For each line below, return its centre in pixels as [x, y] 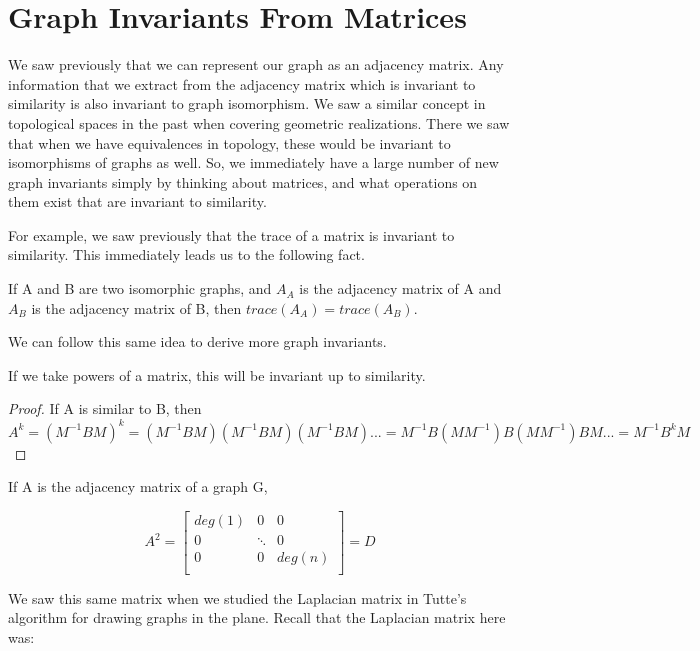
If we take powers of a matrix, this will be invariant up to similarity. [217, 374]
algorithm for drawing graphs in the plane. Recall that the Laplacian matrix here [257, 617]
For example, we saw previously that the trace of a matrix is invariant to [231, 234]
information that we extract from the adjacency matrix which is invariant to [242, 83]
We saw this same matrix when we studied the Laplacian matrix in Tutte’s [237, 597]
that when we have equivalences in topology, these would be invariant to [229, 142]
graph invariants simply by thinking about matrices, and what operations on [243, 181]
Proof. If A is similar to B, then [105, 408]
